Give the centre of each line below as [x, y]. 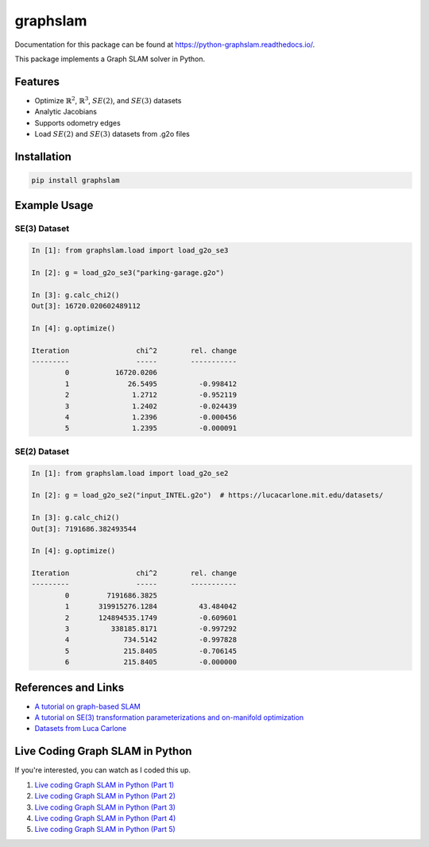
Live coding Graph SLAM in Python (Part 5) [105, 830]
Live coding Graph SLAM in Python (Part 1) [104, 785]
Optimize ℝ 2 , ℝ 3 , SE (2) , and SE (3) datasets [108, 100]
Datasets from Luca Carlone [81, 729]
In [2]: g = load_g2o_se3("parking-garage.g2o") [128, 273]
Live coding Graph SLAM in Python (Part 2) [105, 796]
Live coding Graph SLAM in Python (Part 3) [105, 807]
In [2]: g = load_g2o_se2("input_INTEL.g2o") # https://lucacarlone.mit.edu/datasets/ [207, 495]
